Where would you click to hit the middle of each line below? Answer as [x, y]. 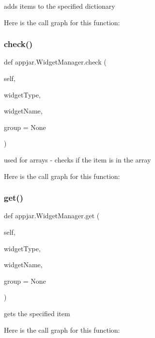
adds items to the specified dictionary [60, 6]
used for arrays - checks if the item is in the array [77, 159]
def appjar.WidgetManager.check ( [55, 62]
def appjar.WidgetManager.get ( [52, 216]
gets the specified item [37, 313]
